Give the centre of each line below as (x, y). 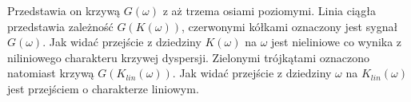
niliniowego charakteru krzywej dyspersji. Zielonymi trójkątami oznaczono (189, 57)
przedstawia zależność (60, 26)
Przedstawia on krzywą (64, 10)
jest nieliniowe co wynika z (337, 42)
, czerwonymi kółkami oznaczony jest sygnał (290, 26)
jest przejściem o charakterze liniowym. (103, 88)
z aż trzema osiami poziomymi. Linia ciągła (269, 10)
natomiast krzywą (51, 73)
